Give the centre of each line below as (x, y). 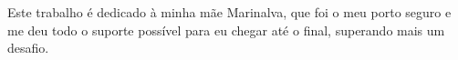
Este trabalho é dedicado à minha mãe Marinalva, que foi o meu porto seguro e (229, 12)
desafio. (28, 48)
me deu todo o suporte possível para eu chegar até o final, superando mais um (226, 30)
